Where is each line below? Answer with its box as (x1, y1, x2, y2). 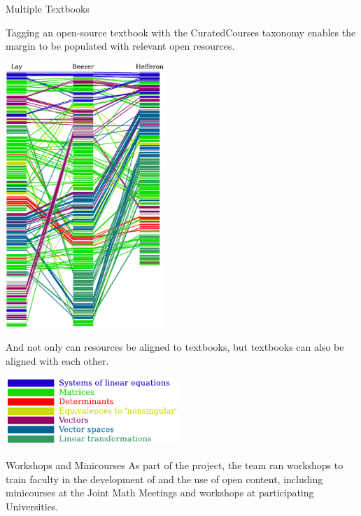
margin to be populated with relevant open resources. (6, 39, 235, 53)
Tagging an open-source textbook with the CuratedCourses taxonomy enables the (6, 25, 356, 39)
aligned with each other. (6, 353, 109, 368)
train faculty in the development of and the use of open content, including (6, 471, 323, 486)
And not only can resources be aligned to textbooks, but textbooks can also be (6, 340, 344, 354)
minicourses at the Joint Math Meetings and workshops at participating (6, 485, 314, 500)
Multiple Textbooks (6, 1, 90, 15)
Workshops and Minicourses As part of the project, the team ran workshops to (6, 457, 344, 472)
